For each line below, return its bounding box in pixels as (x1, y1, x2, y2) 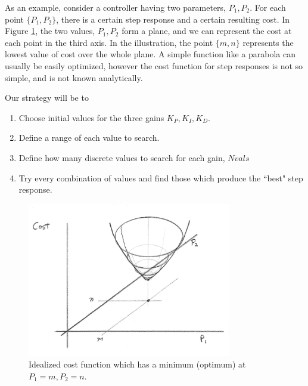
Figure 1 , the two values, (5, 24, 95, 37)
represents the (242, 36, 294, 48)
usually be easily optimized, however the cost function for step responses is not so (5, 59, 303, 72)
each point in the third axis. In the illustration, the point (5, 36, 213, 48)
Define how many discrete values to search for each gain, (18, 151, 225, 163)
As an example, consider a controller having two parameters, (5, 1, 226, 13)
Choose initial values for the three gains (18, 111, 164, 123)
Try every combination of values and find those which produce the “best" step (18, 171, 303, 184)
